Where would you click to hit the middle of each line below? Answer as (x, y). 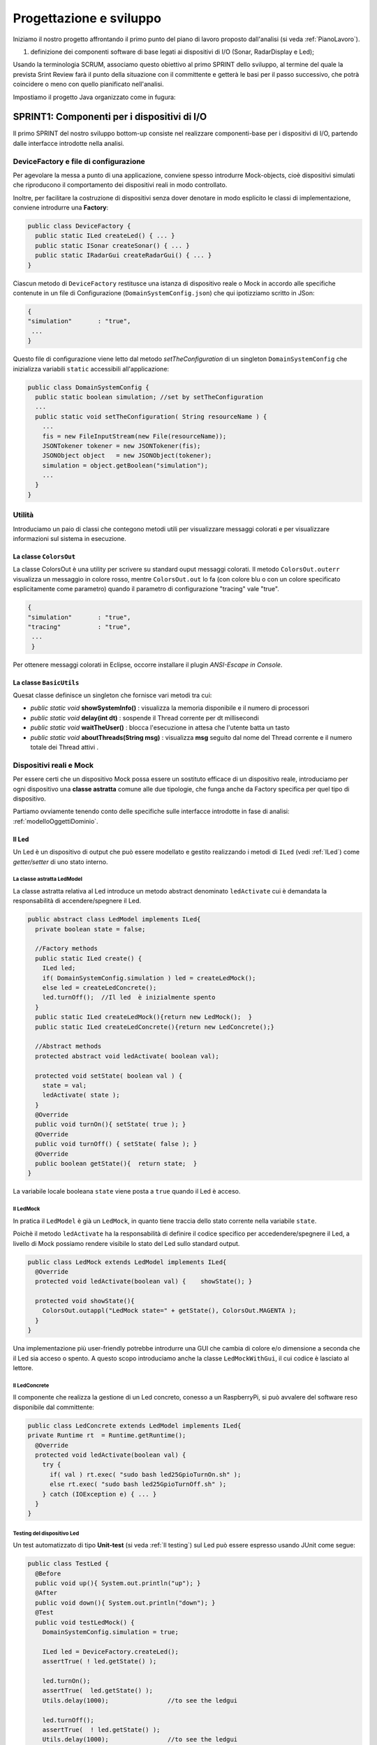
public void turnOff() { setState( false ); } (116, 1144)
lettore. (23, 1368)
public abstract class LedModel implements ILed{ (114, 919)
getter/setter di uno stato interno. (60, 861)
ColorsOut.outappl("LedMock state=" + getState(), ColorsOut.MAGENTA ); (169, 1311)
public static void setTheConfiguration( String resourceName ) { (151, 416)
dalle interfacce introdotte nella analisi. (69, 143)
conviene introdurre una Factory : (61, 208)
